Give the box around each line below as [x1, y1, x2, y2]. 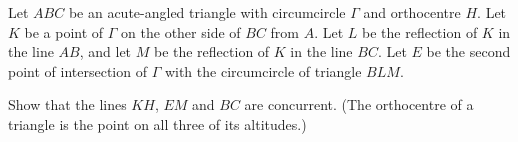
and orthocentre [363, 2, 461, 22]
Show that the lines [8, 94, 127, 115]
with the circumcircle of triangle [164, 60, 362, 81]
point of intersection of [8, 60, 147, 81]
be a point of [24, 21, 104, 42]
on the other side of [121, 21, 241, 42]
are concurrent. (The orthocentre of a [244, 94, 474, 115]
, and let [79, 41, 132, 62]
